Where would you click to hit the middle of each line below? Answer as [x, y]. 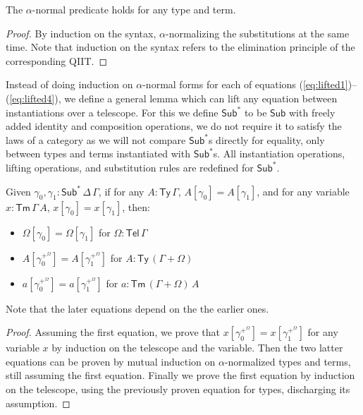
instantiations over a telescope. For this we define [112, 112]
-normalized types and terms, [288, 361]
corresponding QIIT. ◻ [57, 60]
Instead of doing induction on [69, 84]
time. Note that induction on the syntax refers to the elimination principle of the [180, 47]
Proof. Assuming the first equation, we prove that [113, 332]
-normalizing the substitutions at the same [257, 33]
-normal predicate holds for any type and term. [134, 9]
